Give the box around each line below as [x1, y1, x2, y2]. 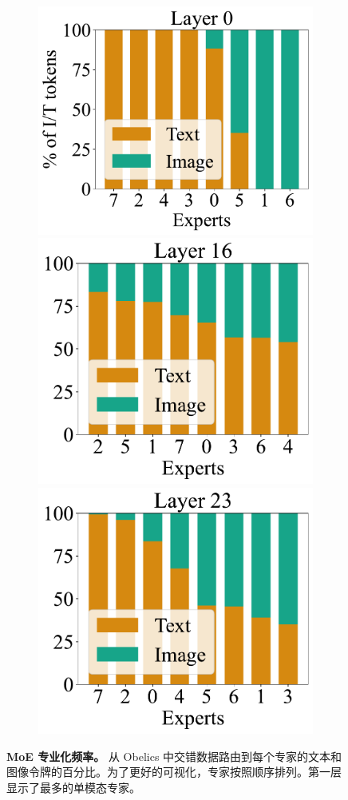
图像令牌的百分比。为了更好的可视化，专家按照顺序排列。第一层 [6, 763, 342, 780]
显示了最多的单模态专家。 [6, 778, 140, 795]
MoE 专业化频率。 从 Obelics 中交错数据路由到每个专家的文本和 [6, 747, 342, 764]
